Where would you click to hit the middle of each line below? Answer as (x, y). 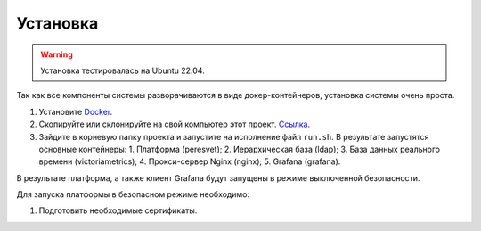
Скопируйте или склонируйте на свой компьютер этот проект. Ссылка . (175, 124)
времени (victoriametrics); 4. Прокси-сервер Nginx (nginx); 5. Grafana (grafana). (190, 161)
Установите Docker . (76, 111)
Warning (57, 54)
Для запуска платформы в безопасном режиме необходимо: (133, 194)
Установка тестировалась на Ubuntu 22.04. (122, 70)
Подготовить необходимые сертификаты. (118, 210)
